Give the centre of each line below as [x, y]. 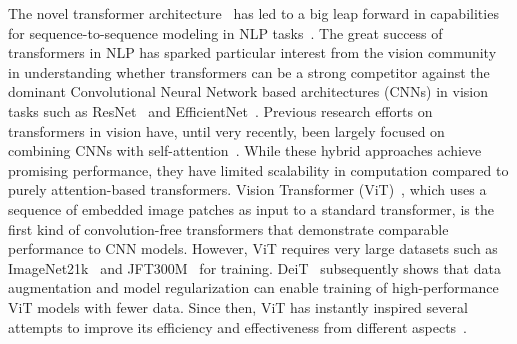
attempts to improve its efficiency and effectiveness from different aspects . [238, 326]
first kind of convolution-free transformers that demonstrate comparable [228, 228]
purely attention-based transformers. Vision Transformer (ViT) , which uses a [247, 189]
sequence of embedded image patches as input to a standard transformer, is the [251, 208]
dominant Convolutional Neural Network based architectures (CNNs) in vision [248, 91]
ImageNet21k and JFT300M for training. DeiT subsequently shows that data [254, 267]
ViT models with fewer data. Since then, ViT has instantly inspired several [238, 306]
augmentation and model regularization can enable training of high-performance [253, 287]
